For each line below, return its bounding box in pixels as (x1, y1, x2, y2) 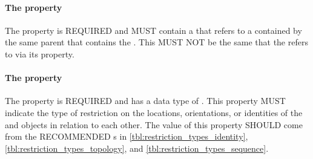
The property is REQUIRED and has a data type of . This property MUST (5, 94, 286, 107)
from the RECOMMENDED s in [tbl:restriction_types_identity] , (5, 130, 248, 143)
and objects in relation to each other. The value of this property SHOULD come (5, 118, 303, 131)
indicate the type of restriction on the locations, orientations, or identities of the (5, 106, 303, 118)
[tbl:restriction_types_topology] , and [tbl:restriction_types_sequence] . (5, 141, 269, 154)
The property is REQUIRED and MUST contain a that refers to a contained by (5, 24, 302, 36)
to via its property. (5, 47, 74, 60)
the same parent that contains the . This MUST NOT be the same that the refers (5, 36, 308, 48)
